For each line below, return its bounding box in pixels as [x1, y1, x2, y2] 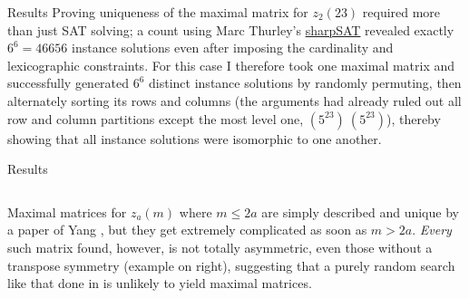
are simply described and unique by [261, 202, 459, 221]
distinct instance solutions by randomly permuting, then [149, 73, 462, 92]
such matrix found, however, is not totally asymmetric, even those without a [7, 237, 433, 256]
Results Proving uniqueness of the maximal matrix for [7, 3, 308, 21]
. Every [412, 220, 452, 239]
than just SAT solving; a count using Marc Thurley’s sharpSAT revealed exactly [7, 20, 454, 39]
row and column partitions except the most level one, [7, 109, 304, 128]
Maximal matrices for [7, 202, 127, 221]
